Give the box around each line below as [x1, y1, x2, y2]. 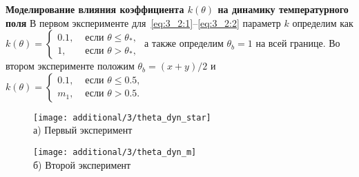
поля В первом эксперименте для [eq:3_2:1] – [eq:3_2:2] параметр [6, 15, 281, 30]
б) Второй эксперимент [33, 157, 131, 171]
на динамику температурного [217, 2, 349, 16]
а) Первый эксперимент [33, 123, 133, 137]
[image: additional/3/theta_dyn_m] [33, 147, 197, 158]
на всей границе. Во [255, 36, 340, 50]
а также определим [144, 36, 224, 50]
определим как [292, 15, 353, 30]
